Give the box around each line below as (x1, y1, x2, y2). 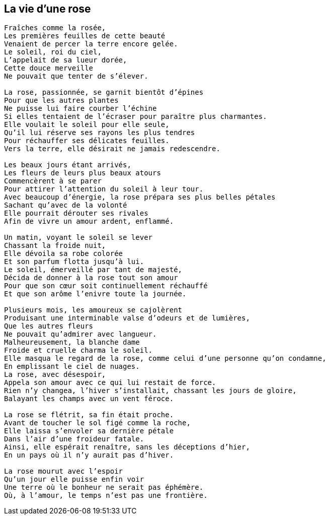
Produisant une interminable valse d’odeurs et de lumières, (4, 314, 250, 322)
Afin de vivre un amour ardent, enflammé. (4, 217, 174, 226)
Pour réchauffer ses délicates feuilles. (4, 137, 170, 145)
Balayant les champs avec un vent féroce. (4, 395, 174, 403)
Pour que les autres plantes (4, 96, 119, 105)
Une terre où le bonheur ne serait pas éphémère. (4, 483, 204, 492)
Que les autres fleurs (4, 322, 94, 331)
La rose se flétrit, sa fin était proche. (4, 411, 174, 419)
